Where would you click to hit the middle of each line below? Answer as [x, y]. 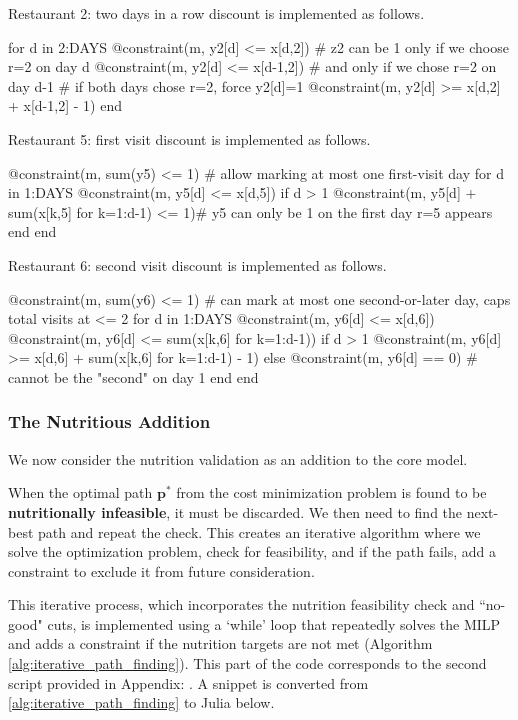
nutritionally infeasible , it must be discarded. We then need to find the [235, 511]
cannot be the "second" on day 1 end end [133, 376]
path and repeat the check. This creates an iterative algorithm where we [259, 531]
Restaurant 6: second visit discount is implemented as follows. [197, 264]
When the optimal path [80, 492]
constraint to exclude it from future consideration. [161, 570]
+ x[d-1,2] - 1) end [65, 105]
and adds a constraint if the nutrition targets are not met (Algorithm [220, 643]
